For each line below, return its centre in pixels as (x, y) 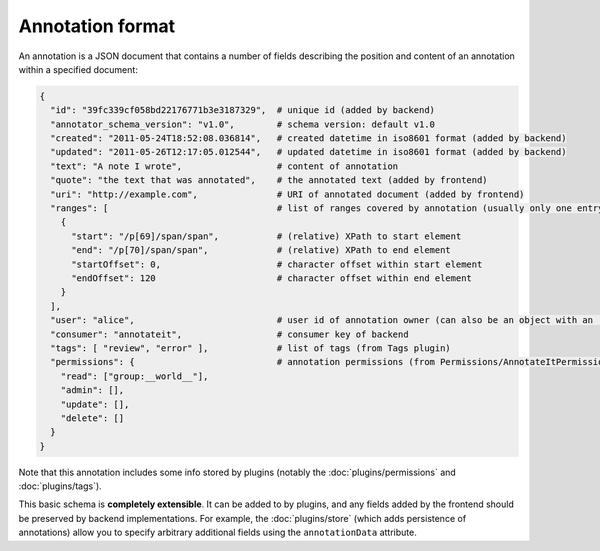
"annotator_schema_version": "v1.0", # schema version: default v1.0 (242, 124)
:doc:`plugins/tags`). (60, 486)
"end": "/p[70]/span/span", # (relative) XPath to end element (261, 250)
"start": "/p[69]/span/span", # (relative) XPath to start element (266, 236)
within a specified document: (78, 69)
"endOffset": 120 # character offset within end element (271, 278)
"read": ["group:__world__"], (134, 376)
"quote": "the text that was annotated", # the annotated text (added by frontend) (269, 180)
